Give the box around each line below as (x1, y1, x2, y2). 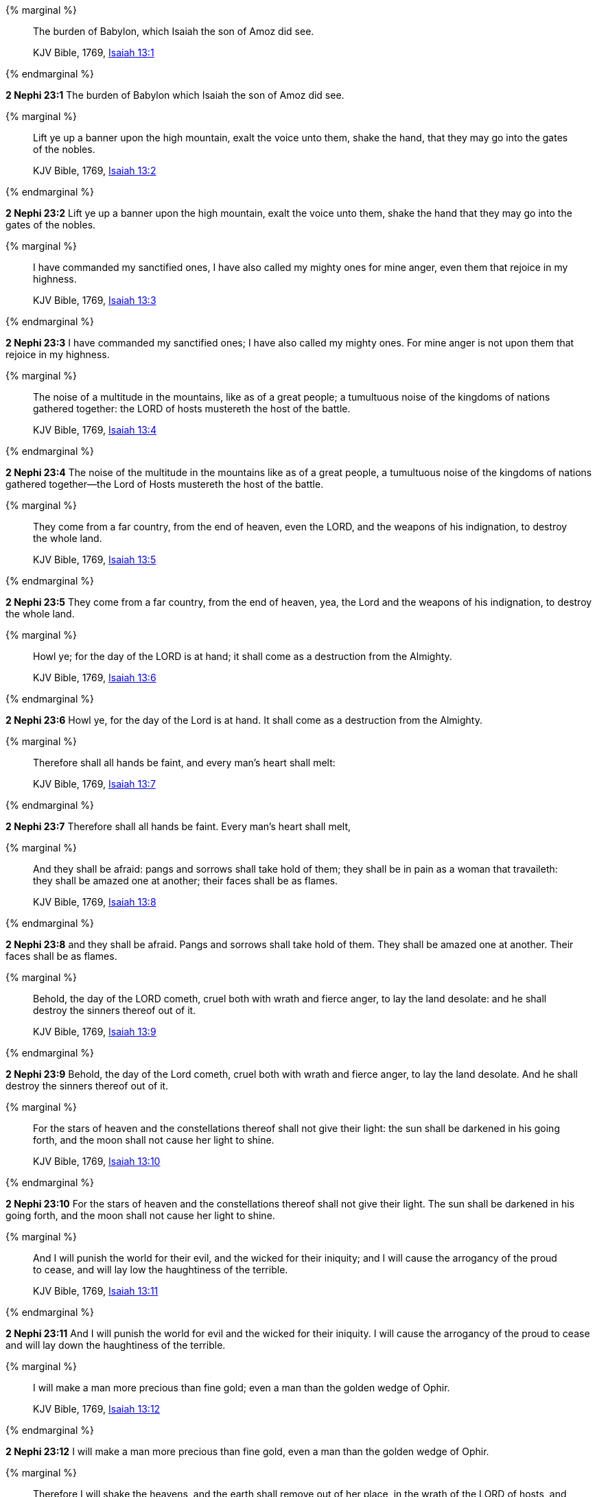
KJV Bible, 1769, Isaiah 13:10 (33, 1155, 161, 1167)
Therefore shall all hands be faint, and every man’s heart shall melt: (33, 757, 336, 768)
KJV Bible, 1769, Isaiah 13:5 (33, 554, 156, 565)
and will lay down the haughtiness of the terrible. (5, 1339, 226, 1351)
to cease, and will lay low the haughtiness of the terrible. (33, 1264, 288, 1275)
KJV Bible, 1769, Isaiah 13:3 (33, 294, 156, 306)
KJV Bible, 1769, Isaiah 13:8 (33, 896, 156, 908)
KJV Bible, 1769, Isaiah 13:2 (33, 165, 156, 176)
